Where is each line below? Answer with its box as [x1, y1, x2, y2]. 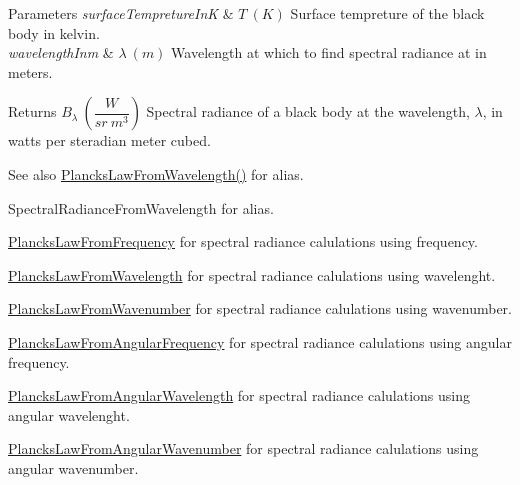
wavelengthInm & [8, 42, 114, 63]
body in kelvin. [8, 22, 100, 43]
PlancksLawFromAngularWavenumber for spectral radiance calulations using [8, 438, 479, 459]
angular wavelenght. [8, 404, 130, 425]
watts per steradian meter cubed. [8, 130, 211, 151]
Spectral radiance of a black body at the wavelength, [146, 101, 470, 122]
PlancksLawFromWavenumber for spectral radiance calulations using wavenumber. [8, 298, 512, 319]
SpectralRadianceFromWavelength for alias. [8, 197, 274, 218]
